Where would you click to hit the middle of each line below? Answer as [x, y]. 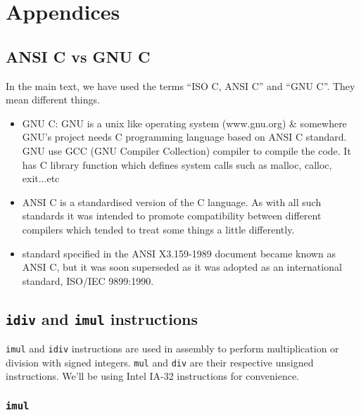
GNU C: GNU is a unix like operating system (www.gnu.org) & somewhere [184, 123]
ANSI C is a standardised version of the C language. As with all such [172, 202]
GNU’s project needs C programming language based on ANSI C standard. [184, 137]
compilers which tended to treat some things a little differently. [158, 229]
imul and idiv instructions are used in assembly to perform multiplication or [172, 349]
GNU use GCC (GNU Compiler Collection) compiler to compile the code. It [186, 150]
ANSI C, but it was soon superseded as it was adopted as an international [182, 267]
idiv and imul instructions [102, 318]
